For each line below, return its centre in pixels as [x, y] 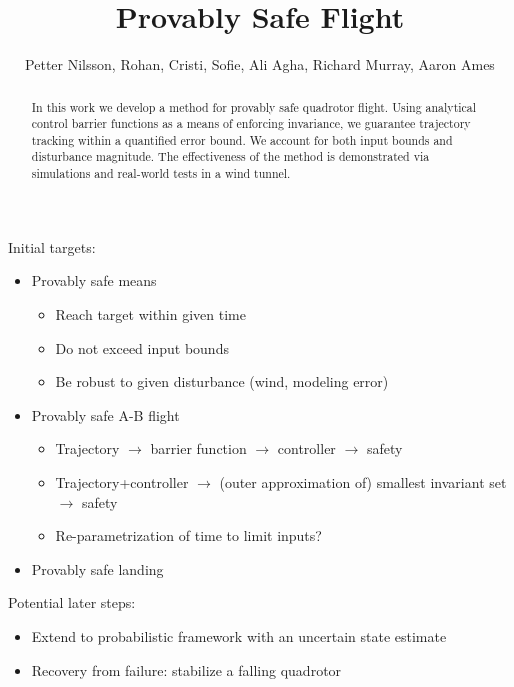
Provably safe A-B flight [105, 414]
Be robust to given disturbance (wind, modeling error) [222, 381]
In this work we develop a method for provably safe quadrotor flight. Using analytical [254, 106]
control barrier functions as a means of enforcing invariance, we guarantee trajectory [251, 123]
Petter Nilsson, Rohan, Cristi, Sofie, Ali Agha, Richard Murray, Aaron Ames [260, 64]
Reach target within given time [150, 313]
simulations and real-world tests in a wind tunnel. [161, 173]
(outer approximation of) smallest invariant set [363, 481]
